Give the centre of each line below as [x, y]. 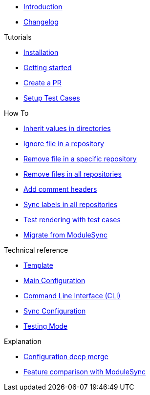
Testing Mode [46, 326]
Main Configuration [54, 280]
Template [38, 265]
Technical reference [36, 250]
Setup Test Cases [52, 98]
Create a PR [43, 83]
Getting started [48, 67]
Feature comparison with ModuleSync [85, 372]
